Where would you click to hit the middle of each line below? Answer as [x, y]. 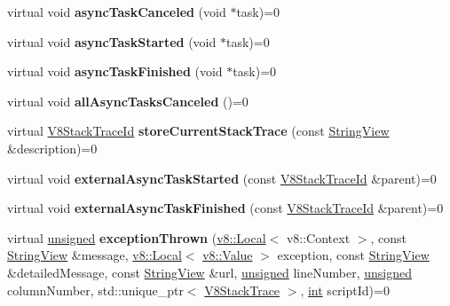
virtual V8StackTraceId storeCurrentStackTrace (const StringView [198, 131]
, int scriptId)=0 [345, 290]
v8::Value [228, 255]
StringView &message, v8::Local [95, 255]
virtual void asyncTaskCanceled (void [117, 12]
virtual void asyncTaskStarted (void [112, 41]
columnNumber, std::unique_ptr [95, 290]
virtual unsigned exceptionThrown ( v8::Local [137, 237]
